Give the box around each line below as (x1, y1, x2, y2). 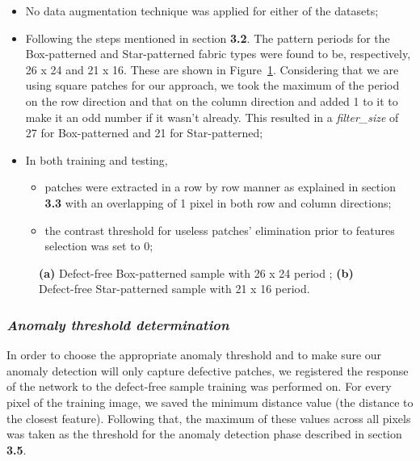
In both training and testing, (25, 151, 168, 168)
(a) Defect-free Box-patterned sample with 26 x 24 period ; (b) (39, 264, 354, 281)
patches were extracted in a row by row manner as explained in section (44, 178, 396, 195)
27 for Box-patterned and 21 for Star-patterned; (25, 124, 263, 141)
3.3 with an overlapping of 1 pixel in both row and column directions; (44, 194, 392, 211)
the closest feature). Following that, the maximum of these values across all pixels (6, 409, 411, 426)
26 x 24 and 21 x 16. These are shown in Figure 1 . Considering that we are (25, 61, 399, 78)
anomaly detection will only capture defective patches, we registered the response (6, 362, 409, 379)
